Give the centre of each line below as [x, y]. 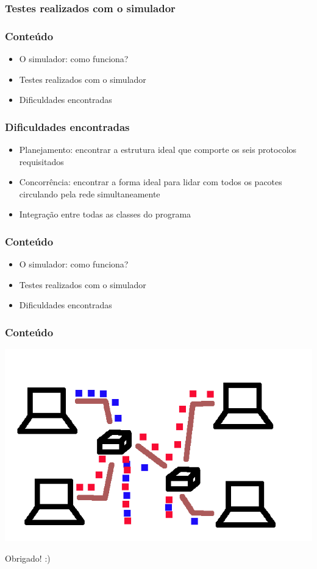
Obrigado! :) [28, 558]
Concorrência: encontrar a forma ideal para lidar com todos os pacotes [151, 182]
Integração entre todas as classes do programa [105, 214]
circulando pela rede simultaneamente [90, 193]
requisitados [41, 161]
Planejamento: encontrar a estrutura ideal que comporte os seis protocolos [158, 150]
